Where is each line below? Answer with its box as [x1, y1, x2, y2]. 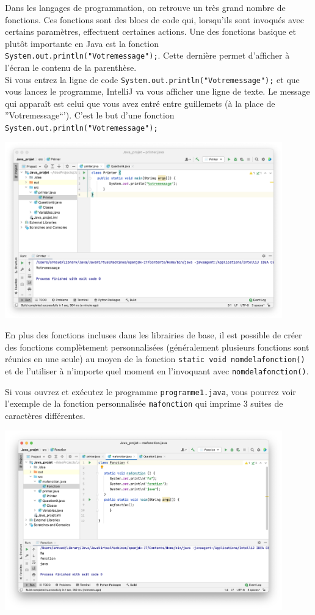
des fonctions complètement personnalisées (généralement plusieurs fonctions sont [5, 340, 310, 353]
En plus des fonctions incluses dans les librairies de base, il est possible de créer [5, 329, 302, 341]
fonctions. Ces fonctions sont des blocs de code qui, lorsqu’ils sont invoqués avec [5, 13, 304, 26]
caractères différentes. [5, 409, 85, 421]
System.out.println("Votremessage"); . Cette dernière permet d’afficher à [5, 49, 290, 62]
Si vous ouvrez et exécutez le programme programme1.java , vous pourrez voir [5, 385, 296, 398]
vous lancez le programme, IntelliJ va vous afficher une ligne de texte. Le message [5, 85, 310, 98]
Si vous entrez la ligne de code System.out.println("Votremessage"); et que [5, 73, 300, 86]
